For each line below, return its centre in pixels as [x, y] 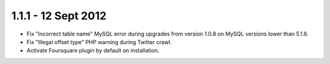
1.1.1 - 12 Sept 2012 [59, 16]
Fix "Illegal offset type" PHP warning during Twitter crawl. [99, 42]
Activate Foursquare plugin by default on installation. [93, 51]
